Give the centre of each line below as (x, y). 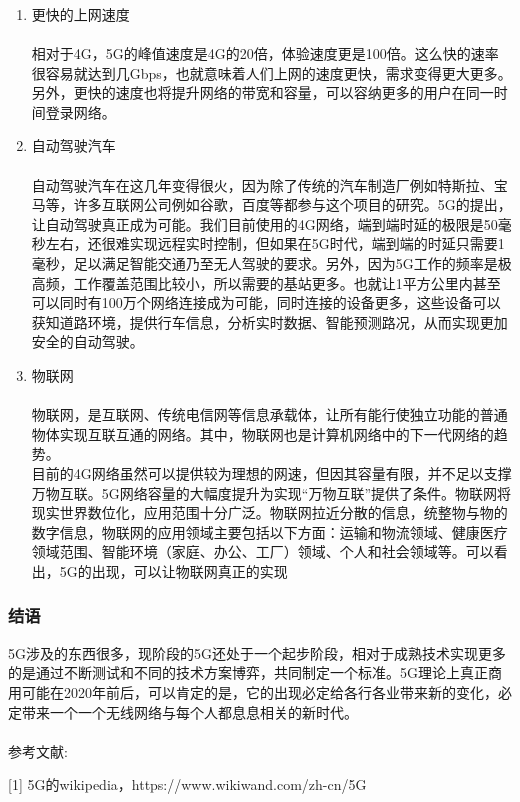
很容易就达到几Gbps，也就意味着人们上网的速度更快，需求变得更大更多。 (271, 72)
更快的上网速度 (80, 13)
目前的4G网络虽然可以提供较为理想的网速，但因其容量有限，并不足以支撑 (271, 472)
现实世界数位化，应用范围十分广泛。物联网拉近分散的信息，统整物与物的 (269, 512)
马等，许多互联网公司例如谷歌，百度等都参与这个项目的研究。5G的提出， (271, 204)
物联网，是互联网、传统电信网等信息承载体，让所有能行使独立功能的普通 (269, 414)
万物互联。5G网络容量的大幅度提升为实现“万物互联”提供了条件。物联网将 (271, 492)
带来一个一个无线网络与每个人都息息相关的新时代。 (189, 711)
